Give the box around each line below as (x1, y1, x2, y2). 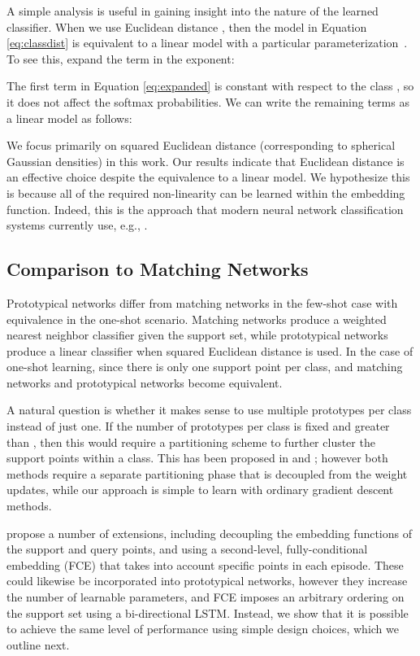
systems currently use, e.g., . (6, 216, 148, 234)
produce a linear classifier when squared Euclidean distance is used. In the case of (6, 342, 414, 359)
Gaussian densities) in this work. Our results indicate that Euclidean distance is (6, 152, 405, 169)
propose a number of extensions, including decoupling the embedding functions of (6, 524, 412, 541)
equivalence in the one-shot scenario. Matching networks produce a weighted (6, 310, 387, 327)
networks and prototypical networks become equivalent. (6, 374, 283, 391)
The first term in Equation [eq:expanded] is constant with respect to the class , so (6, 77, 414, 94)
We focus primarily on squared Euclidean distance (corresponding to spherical (6, 137, 396, 154)
